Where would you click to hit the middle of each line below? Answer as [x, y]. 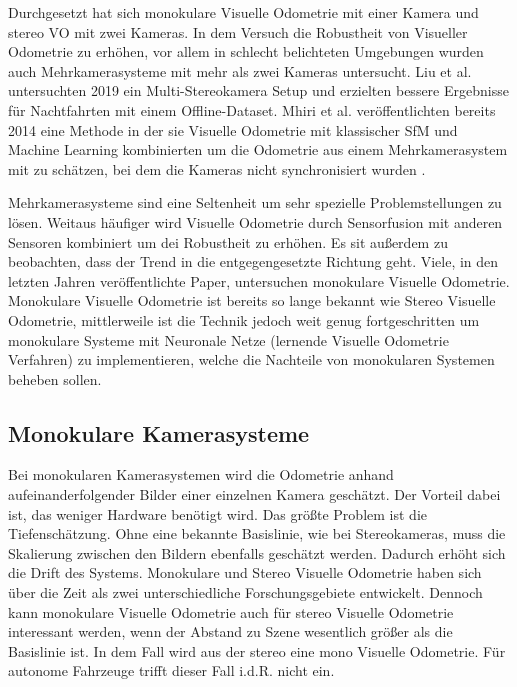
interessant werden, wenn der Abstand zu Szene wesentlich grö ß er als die [230, 631]
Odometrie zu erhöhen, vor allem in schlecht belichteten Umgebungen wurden [246, 51]
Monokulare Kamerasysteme [159, 432]
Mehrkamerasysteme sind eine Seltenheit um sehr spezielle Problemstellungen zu [255, 202]
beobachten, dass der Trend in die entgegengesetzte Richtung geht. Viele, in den [253, 261]
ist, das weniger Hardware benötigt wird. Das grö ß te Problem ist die [217, 513]
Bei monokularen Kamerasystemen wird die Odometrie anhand [201, 474]
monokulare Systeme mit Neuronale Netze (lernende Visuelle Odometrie [228, 339]
